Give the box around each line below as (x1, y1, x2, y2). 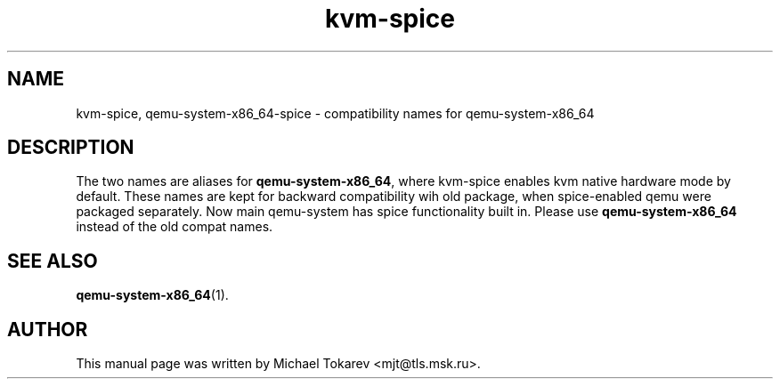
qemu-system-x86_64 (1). (76, 287, 229, 303)
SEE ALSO (7, 249, 98, 272)
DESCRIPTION (7, 136, 134, 159)
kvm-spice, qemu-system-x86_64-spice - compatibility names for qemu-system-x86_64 (76, 105, 595, 121)
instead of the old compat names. (76, 219, 273, 235)
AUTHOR (7, 318, 88, 341)
